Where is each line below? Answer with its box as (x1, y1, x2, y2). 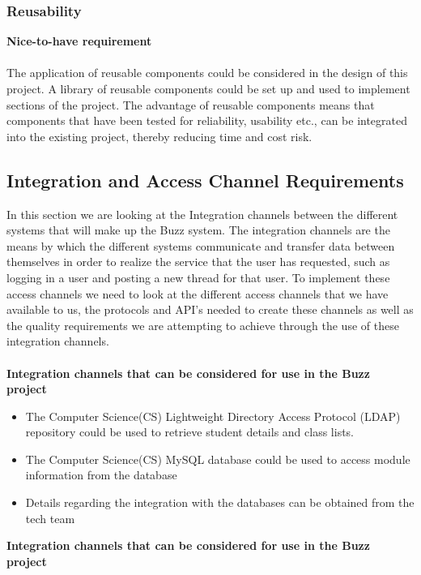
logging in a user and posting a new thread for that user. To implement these (6, 268, 390, 285)
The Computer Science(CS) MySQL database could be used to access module (25, 450, 410, 467)
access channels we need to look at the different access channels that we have (6, 285, 389, 302)
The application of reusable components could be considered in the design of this (6, 64, 408, 81)
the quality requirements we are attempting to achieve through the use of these (6, 316, 399, 333)
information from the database (25, 466, 177, 483)
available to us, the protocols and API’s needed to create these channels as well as (6, 301, 414, 318)
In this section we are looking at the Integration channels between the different (6, 205, 398, 222)
